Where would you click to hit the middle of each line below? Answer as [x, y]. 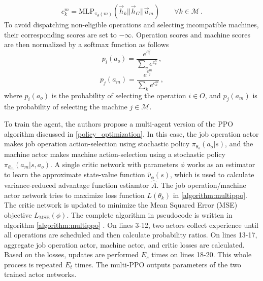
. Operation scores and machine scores [191, 34]
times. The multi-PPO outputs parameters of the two [158, 264]
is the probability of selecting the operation [119, 95]
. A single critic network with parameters [114, 164]
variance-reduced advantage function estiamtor [77, 185]
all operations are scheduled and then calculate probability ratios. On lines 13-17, [131, 235]
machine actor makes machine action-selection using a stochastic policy [115, 154]
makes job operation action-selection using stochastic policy [97, 144]
